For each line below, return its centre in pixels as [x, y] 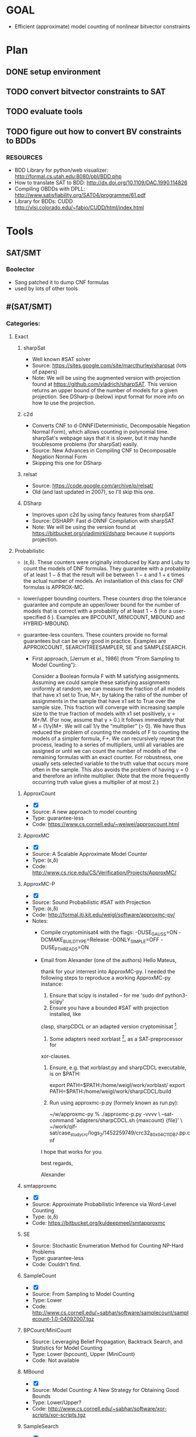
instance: [52, 984]
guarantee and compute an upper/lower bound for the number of [102, 604]
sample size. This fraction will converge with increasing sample [108, 707]
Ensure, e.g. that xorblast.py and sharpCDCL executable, [118, 1068]
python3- [176, 995]
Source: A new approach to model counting [85, 811]
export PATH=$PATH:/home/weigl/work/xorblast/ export [117, 1085]
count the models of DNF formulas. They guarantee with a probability [107, 568]
